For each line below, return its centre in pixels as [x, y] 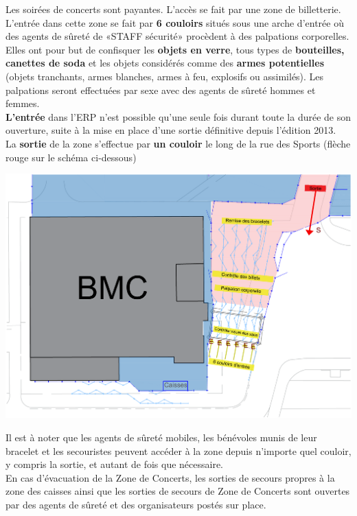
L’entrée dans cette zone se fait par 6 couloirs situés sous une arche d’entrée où [175, 22]
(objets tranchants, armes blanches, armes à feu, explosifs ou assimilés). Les [165, 76]
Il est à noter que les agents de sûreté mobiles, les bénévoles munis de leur [161, 437]
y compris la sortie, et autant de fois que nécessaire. [115, 464]
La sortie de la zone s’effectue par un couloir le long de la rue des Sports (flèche [178, 143]
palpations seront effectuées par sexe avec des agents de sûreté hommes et [161, 90]
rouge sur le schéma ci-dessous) [71, 157]
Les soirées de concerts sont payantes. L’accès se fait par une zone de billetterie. [173, 9]
